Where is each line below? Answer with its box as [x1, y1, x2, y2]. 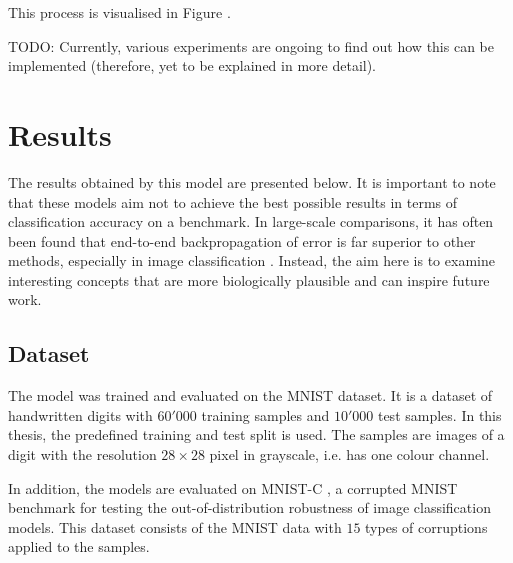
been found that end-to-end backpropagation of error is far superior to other [8, 230, 476, 251]
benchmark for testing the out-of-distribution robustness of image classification [8, 497, 491, 518]
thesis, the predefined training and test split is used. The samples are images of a [8, 424, 505, 445]
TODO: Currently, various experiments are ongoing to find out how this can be [8, 35, 494, 56]
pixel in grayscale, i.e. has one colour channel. [209, 444, 490, 465]
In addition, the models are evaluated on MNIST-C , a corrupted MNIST [8, 477, 458, 498]
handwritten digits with [8, 404, 153, 425]
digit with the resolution [8, 444, 157, 465]
